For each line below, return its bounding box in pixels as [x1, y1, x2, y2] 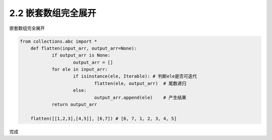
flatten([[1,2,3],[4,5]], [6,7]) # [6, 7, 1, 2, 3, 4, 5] [30, 115, 177, 121]
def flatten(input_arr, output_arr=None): [30, 45, 137, 51]
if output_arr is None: [51, 53, 111, 58]
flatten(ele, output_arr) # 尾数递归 [94, 80, 186, 86]
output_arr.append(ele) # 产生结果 [94, 94, 186, 100]
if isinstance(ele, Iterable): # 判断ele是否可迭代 [73, 73, 197, 79]
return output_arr [51, 102, 98, 107]
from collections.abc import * [20, 38, 98, 44]
